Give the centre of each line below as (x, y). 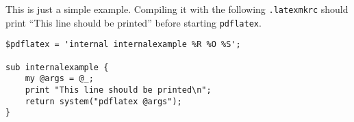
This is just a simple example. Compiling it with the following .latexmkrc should (177, 9)
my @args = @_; (59, 79)
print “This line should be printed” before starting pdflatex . (134, 22)
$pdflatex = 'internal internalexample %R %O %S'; (123, 45)
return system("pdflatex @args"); (103, 101)
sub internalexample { (57, 67)
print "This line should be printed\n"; (118, 90)
